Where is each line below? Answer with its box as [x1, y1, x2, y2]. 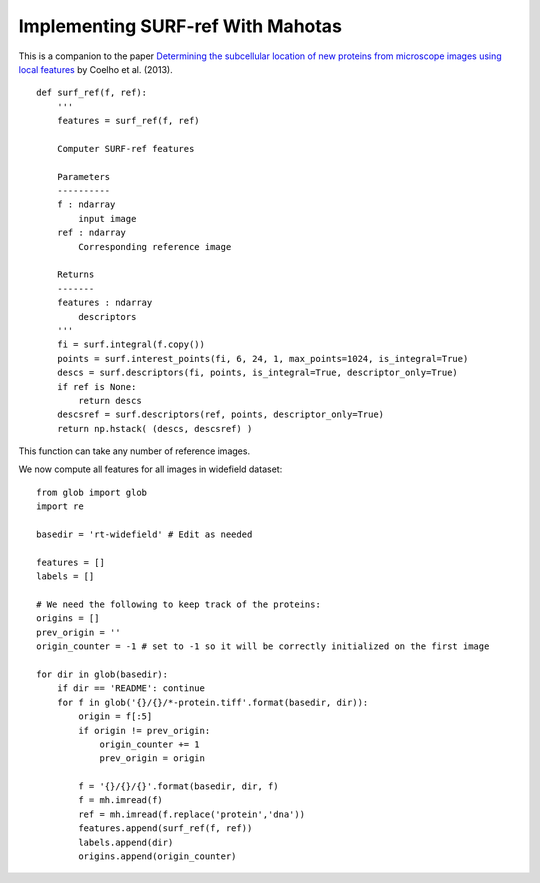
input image [78, 213, 137, 224]
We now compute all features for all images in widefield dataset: [18, 463, 283, 475]
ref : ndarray [56, 227, 127, 239]
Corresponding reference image [78, 241, 232, 252]
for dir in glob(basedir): [36, 668, 169, 680]
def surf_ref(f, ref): [36, 87, 148, 99]
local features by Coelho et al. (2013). [18, 63, 174, 75]
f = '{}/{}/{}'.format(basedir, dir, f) [78, 781, 279, 792]
